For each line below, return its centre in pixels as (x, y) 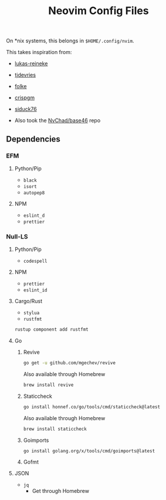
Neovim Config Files (99, 11)
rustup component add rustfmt (52, 330)
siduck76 (26, 109)
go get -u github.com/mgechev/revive (70, 363)
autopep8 (34, 193)
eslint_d (34, 216)
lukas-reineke (31, 63)
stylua (31, 313)
